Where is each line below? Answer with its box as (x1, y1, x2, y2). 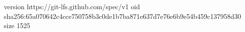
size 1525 (4, 20, 30, 31)
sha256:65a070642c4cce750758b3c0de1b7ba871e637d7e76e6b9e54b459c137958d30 (4, 11, 241, 21)
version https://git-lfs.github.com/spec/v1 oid (4, 1, 140, 11)
